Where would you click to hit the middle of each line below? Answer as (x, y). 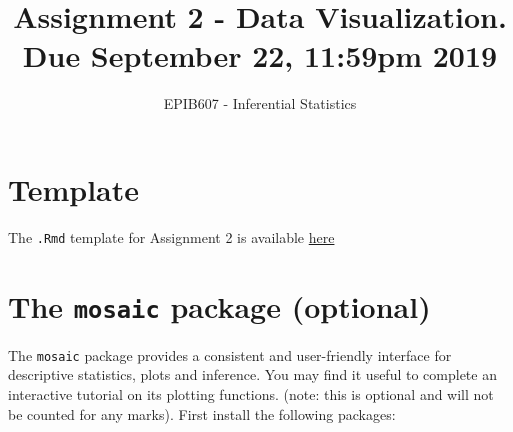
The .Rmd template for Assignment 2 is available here (171, 236)
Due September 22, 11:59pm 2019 (260, 55)
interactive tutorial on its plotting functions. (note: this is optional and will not (251, 394)
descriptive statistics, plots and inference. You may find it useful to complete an (252, 374)
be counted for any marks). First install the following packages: (202, 413)
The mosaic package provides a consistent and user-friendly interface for (230, 354)
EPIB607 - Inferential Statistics (260, 103)
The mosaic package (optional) (219, 305)
